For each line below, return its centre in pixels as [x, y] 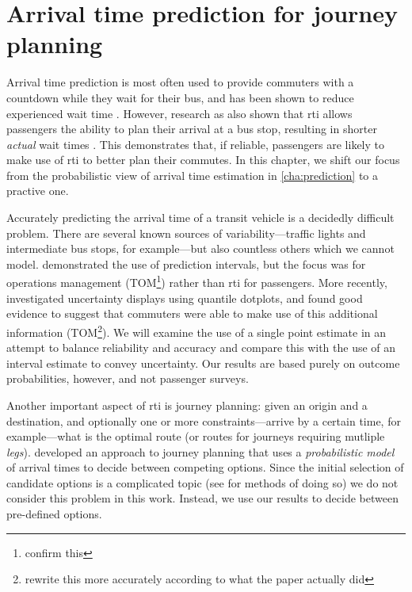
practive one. [38, 191]
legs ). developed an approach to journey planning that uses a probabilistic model [200, 451]
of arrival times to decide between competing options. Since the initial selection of [205, 467]
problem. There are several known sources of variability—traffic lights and [186, 233]
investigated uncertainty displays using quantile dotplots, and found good [185, 298]
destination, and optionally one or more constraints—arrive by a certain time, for [204, 420]
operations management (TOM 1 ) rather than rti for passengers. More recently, [197, 281]
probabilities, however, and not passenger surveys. [128, 378]
